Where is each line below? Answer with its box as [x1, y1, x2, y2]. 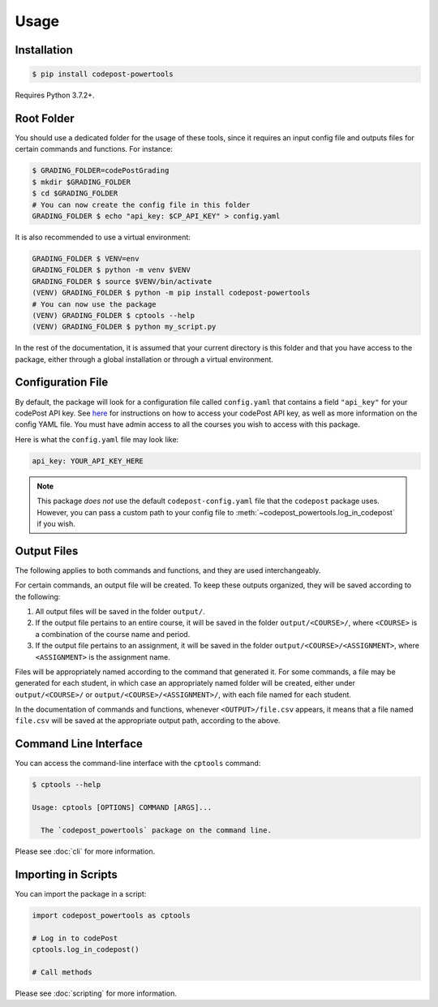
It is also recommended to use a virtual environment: [15, 232, 191, 242]
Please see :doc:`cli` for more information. [15, 846, 156, 856]
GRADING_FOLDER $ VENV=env [32, 254, 140, 263]
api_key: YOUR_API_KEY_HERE [32, 456, 144, 466]
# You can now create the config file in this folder [32, 200, 251, 209]
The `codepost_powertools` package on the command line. [41, 825, 272, 835]
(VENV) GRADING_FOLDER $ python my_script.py [32, 322, 217, 332]
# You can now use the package [32, 299, 157, 308]
